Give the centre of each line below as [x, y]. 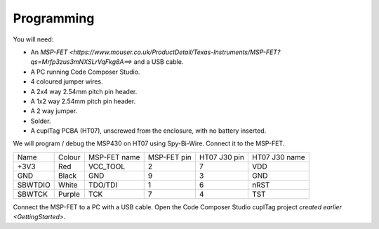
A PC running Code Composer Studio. [85, 72]
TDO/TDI [103, 185]
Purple [69, 194]
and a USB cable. [159, 62]
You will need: [33, 39]
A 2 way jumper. [54, 111]
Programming [54, 18]
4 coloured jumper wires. [67, 81]
